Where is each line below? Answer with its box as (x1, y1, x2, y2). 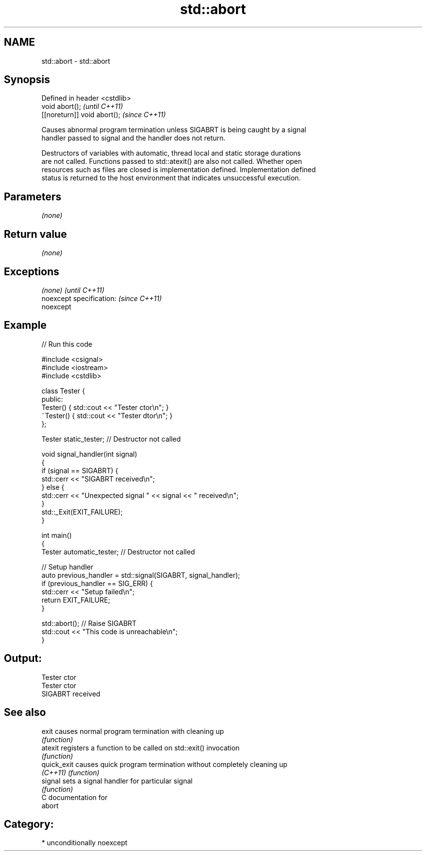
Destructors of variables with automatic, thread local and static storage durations (41, 149, 301, 158)
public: (41, 394, 63, 403)
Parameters (4, 190, 61, 203)
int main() (41, 531, 72, 539)
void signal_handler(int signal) (41, 449, 138, 458)
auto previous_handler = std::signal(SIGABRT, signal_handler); (41, 570, 240, 579)
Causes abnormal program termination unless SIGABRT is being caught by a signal (41, 125, 306, 134)
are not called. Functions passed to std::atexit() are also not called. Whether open (41, 157, 302, 166)
